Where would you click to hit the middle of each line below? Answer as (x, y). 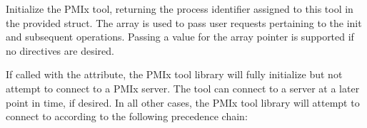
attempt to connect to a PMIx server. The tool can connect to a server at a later (183, 88)
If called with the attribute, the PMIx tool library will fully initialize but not (174, 74)
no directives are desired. (60, 50)
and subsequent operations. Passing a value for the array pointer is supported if (180, 37)
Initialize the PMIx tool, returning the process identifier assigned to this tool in (180, 9)
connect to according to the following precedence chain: (127, 116)
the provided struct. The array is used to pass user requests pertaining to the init (184, 22)
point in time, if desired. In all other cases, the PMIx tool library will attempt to (183, 102)
